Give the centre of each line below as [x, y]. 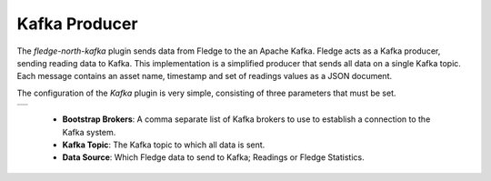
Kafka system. [89, 132]
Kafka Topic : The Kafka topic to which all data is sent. [164, 145]
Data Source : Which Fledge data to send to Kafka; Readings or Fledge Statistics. [213, 157]
